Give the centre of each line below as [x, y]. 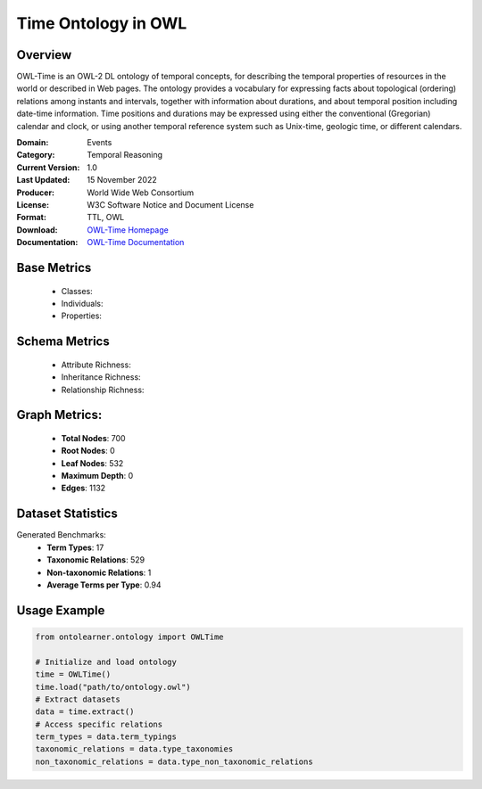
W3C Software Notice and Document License [170, 204]
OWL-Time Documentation [136, 242]
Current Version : [48, 167]
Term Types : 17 [75, 547]
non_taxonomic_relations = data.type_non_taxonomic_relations [174, 761]
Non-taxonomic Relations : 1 [99, 572]
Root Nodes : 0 [88, 451]
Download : [37, 230]
